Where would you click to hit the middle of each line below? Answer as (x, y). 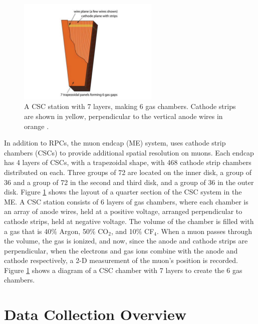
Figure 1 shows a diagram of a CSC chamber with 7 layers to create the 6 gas (123, 270)
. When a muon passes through (205, 231)
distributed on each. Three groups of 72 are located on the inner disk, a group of (128, 172)
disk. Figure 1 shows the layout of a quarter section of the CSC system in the (123, 192)
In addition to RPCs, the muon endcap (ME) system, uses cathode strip (115, 143)
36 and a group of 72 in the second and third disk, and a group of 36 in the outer (129, 182)
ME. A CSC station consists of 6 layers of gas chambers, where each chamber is (126, 201)
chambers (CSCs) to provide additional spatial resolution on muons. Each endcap (129, 152)
